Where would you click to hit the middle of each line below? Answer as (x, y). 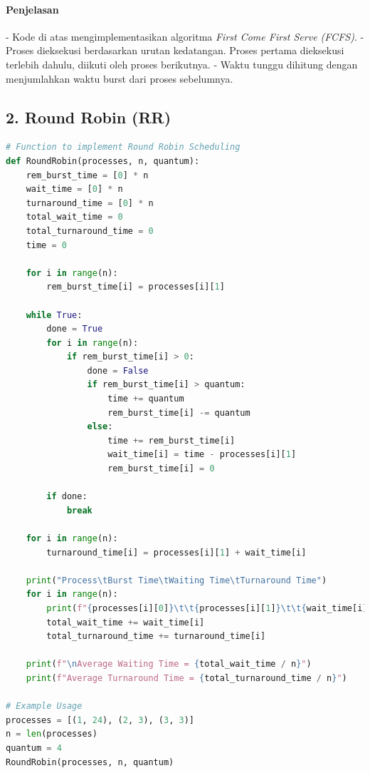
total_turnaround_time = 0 (90, 231)
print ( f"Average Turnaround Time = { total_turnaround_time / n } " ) (186, 678)
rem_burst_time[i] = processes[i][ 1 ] (136, 287)
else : (100, 427)
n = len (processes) (52, 734)
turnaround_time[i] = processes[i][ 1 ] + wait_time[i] (176, 552)
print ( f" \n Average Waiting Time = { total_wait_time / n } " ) (169, 664)
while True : (54, 315)
